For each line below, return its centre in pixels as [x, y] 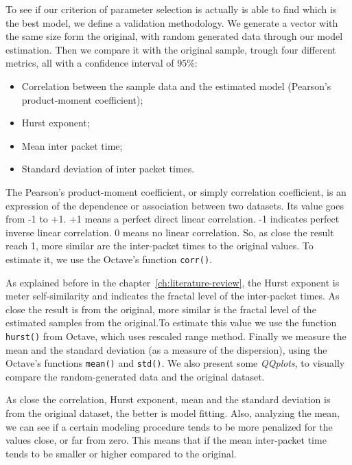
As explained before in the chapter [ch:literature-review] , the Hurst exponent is [173, 282]
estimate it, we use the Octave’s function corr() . [109, 259]
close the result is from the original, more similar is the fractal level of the [161, 309]
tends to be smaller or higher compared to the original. [121, 453]
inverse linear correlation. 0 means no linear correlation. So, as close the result [170, 232]
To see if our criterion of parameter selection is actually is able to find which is [171, 9]
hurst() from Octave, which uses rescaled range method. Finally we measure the [176, 336]
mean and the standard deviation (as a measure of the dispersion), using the [166, 349]
